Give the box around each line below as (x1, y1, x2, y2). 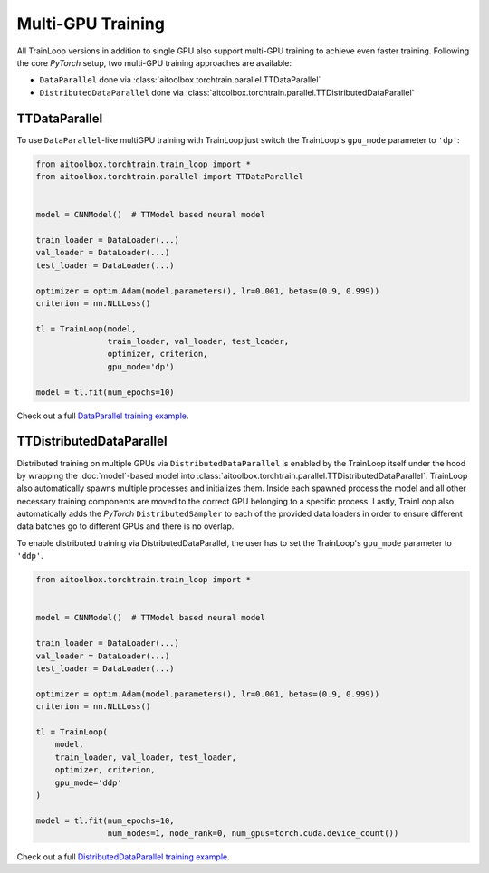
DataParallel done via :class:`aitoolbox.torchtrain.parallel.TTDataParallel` (39, 74, 321, 85)
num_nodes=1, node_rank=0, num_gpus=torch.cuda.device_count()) (107, 829, 399, 839)
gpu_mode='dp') (107, 361, 176, 371)
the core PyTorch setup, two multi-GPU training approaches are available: (16, 57, 292, 68)
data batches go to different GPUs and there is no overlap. (16, 521, 235, 532)
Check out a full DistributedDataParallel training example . (16, 851, 230, 862)
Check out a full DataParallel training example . (16, 410, 189, 421)
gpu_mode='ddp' (54, 777, 122, 788)
